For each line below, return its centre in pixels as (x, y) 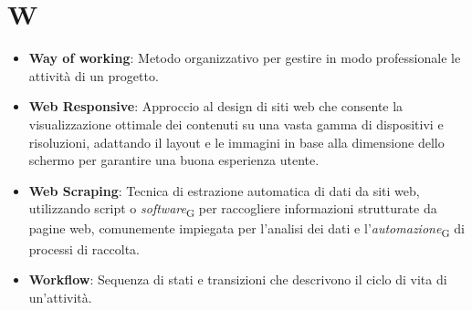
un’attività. (60, 297)
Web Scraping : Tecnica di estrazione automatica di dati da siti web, (224, 190)
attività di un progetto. (94, 75)
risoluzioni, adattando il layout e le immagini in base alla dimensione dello (236, 142)
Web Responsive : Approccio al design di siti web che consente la (216, 106)
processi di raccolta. (84, 248)
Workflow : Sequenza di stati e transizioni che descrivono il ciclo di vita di (238, 279)
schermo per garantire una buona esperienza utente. (174, 160)
